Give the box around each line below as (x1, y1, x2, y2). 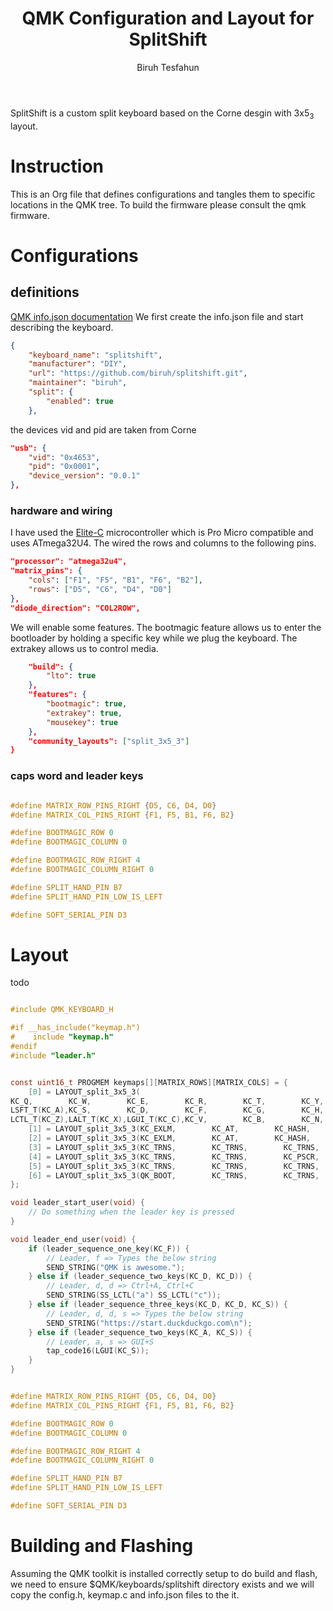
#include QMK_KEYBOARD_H (10, 1005, 114, 1015)
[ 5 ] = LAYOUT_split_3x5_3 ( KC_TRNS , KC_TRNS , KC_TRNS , (28, 1161, 320, 1171)
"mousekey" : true (46, 717, 118, 727)
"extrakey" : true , (46, 708, 123, 718)
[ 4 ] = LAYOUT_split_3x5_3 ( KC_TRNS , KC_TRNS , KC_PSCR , (28, 1152, 320, 1162)
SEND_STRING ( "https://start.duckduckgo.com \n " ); (46, 1318, 253, 1328)
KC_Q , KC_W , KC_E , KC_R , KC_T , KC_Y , (10, 1096, 325, 1106)
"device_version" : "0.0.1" (28, 471, 141, 481)
